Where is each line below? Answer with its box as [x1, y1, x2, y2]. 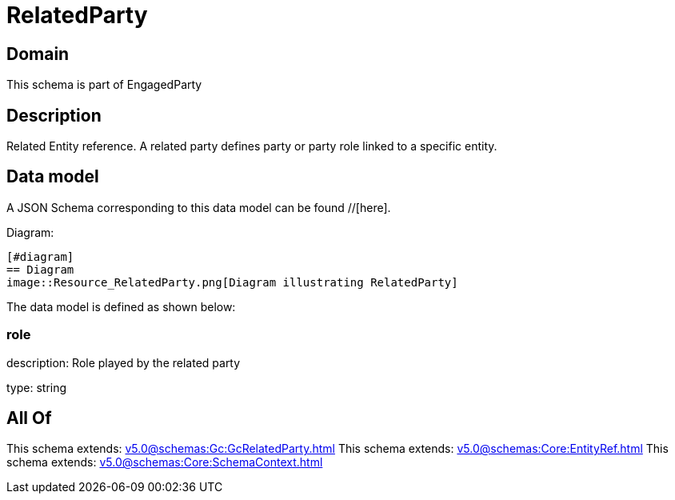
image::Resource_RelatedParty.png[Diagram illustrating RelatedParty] [6, 275, 458, 289]
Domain [6, 43, 70, 64]
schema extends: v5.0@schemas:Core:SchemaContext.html [6, 455, 323, 470]
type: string [6, 380, 67, 394]
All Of [6, 408, 52, 429]
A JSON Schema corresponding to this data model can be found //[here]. [6, 200, 391, 214]
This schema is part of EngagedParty [6, 78, 202, 92]
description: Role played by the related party [6, 355, 241, 370]
